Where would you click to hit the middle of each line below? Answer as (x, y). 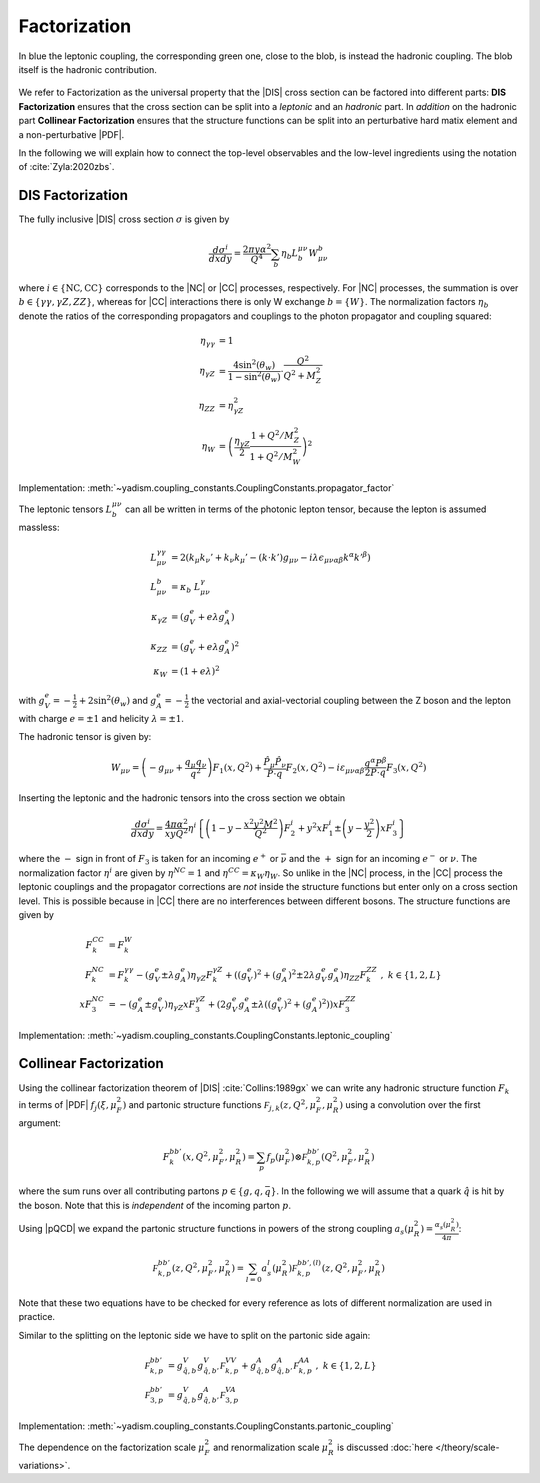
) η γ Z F (200, 976)
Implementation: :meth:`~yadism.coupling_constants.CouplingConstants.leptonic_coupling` (206, 1035)
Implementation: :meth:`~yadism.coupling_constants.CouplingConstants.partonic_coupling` (206, 1426)
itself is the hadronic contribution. (87, 69)
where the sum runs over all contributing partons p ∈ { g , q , (141, 1191)
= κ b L (185, 588)
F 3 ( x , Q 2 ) (406, 767)
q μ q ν (195, 763)
